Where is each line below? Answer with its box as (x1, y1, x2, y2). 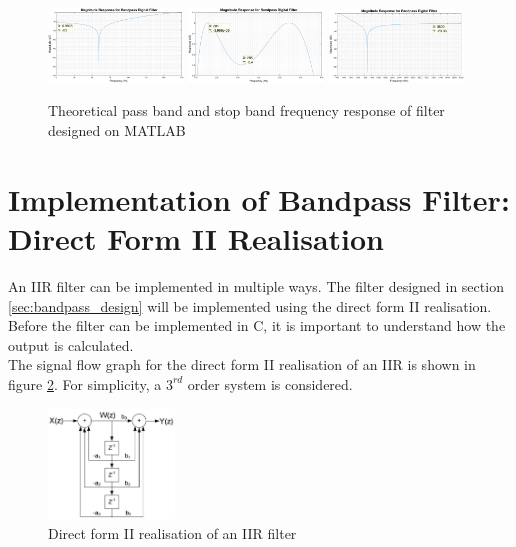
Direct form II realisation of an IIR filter (48, 522, 297, 543)
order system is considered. (187, 373, 353, 394)
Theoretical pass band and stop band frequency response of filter (48, 100, 445, 121)
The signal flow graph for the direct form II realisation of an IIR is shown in (8, 354, 476, 375)
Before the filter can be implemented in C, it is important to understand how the (8, 315, 506, 336)
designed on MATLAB (48, 120, 186, 141)
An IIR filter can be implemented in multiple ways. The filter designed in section (8, 275, 504, 296)
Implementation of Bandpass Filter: (8, 178, 510, 219)
